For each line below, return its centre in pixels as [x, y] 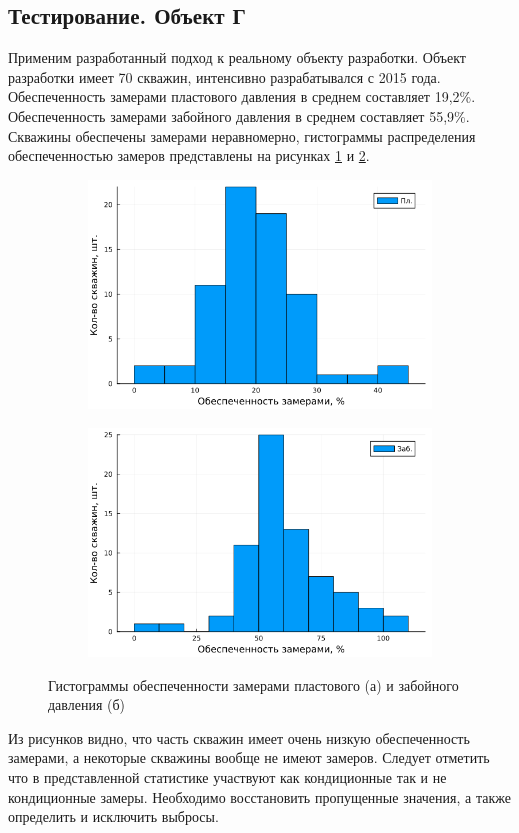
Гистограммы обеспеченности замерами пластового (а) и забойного [253, 684]
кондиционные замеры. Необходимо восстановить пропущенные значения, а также [259, 796]
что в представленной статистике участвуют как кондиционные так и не [227, 776]
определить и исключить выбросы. [113, 816]
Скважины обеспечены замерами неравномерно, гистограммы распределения [242, 135]
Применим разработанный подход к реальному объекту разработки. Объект [237, 57]
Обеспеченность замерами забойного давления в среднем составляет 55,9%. [239, 115]
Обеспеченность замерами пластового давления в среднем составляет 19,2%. [242, 96]
